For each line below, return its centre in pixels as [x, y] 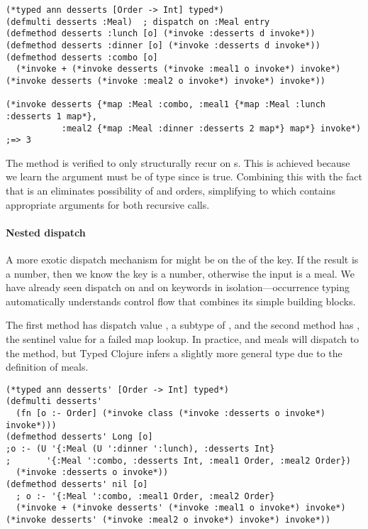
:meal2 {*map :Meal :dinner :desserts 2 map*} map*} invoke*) [211, 128]
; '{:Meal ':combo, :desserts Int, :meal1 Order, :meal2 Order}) [178, 460]
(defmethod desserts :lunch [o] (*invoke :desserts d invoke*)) [161, 34]
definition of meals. [47, 367]
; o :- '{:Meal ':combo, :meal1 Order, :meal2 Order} [145, 496]
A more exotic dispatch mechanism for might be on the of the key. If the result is [182, 260]
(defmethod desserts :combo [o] [82, 57]
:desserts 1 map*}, [51, 116]
